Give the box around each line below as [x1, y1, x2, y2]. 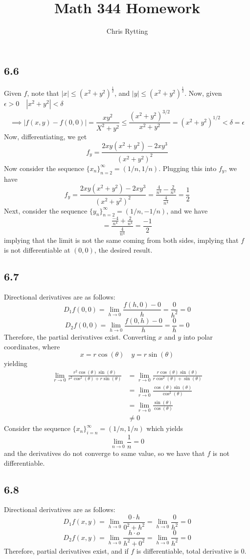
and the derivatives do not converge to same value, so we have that [4, 448, 205, 458]
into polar [183, 331, 213, 342]
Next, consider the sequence [4, 205, 88, 215]
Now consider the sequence [4, 163, 84, 173]
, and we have [166, 205, 208, 215]
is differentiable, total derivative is [136, 545, 239, 556]
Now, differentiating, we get [4, 131, 87, 141]
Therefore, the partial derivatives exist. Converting [4, 331, 156, 342]
